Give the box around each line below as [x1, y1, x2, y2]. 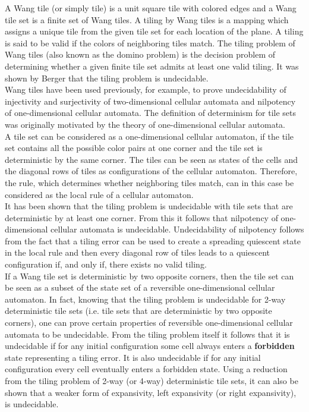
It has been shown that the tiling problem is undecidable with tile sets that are [5, 200, 293, 212]
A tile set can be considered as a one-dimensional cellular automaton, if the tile [5, 130, 294, 142]
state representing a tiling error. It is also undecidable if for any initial [5, 351, 261, 363]
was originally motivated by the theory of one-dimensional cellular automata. [5, 118, 286, 130]
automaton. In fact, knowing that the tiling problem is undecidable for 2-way [5, 293, 286, 305]
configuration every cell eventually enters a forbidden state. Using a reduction [5, 363, 288, 375]
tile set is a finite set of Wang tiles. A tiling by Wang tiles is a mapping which [5, 13, 289, 26]
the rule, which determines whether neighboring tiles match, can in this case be [5, 176, 294, 188]
